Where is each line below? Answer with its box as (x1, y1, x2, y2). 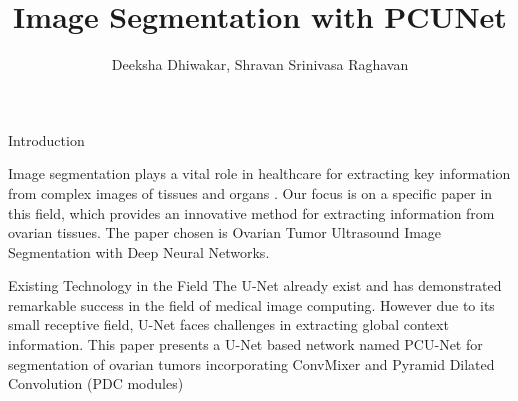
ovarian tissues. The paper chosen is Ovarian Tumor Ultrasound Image (8, 222, 442, 243)
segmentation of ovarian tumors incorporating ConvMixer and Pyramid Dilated (8, 353, 495, 374)
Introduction (8, 129, 85, 150)
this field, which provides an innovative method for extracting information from (8, 202, 495, 223)
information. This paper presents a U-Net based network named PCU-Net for (8, 334, 483, 355)
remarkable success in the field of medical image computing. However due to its (8, 294, 495, 315)
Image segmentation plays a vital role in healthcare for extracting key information (8, 163, 511, 184)
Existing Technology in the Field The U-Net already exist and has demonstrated (8, 275, 502, 296)
